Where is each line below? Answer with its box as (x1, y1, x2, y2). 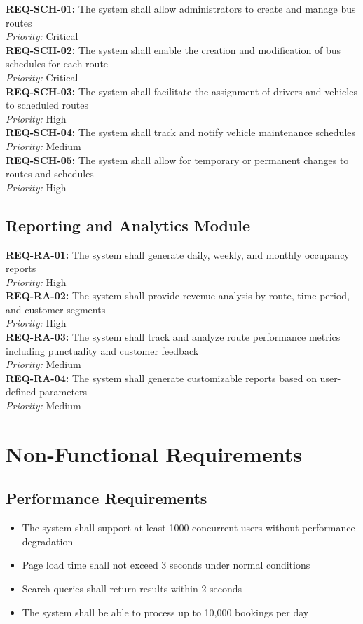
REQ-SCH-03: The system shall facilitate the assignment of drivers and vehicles (6, 83, 357, 98)
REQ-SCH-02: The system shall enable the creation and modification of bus (6, 42, 341, 57)
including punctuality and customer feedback (6, 343, 199, 358)
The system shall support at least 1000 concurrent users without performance (22, 520, 355, 535)
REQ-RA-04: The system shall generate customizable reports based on (6, 370, 317, 385)
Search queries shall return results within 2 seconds (22, 581, 242, 595)
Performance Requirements (6, 487, 207, 509)
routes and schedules (6, 166, 94, 181)
